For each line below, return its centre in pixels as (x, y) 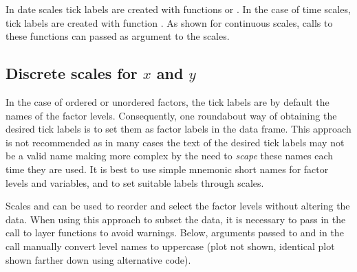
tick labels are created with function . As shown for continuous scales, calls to (169, 22)
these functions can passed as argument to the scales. (118, 36)
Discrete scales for (72, 73)
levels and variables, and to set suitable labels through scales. (135, 182)
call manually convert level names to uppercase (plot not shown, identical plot (170, 246)
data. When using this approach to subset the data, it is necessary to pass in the (176, 219)
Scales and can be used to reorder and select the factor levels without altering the (178, 206)
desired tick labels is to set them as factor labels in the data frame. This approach (178, 129)
